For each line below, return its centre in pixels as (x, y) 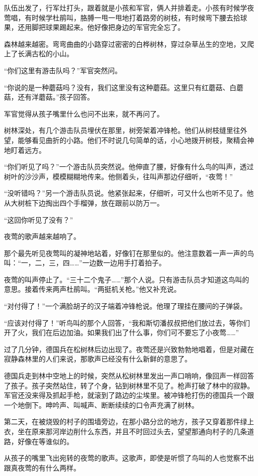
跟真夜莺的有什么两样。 (42, 467)
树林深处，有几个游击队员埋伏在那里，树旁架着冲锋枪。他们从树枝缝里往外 (126, 130)
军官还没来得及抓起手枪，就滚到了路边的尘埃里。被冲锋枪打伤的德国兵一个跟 (129, 395)
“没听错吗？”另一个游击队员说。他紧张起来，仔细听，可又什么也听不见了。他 (129, 193)
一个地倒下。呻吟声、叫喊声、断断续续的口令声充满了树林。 (101, 405)
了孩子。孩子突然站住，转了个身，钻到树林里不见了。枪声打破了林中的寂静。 (129, 385)
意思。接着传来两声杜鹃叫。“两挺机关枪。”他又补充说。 (93, 289)
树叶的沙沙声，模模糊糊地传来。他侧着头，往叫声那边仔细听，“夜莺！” (119, 176)
